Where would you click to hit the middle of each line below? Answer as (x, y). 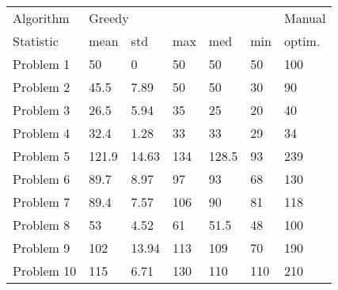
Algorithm (41, 18)
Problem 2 (42, 87)
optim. (302, 41)
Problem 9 (42, 248)
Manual (305, 18)
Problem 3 (42, 110)
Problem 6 (42, 179)
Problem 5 (42, 156)
